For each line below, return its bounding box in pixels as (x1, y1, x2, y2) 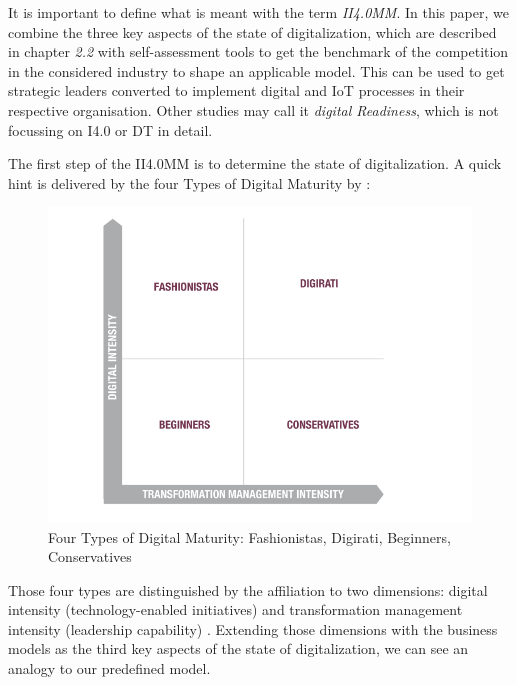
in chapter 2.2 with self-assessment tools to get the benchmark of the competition (8, 41, 509, 62)
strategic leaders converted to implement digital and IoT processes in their (8, 80, 465, 101)
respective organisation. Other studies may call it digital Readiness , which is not (8, 99, 499, 120)
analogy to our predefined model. (8, 658, 211, 679)
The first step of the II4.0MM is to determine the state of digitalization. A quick (8, 153, 502, 174)
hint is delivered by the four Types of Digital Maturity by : (8, 172, 371, 193)
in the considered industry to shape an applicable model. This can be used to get (8, 60, 505, 81)
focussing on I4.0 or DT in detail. (8, 119, 213, 140)
